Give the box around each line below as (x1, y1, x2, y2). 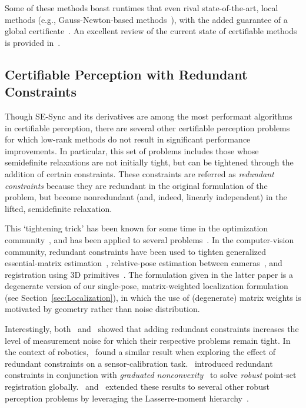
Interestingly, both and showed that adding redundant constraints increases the (5, 323, 299, 335)
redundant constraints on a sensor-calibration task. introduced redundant (5, 357, 273, 369)
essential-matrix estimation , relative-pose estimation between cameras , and (5, 257, 282, 269)
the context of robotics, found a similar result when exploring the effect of (5, 346, 276, 358)
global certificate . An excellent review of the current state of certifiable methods (5, 25, 297, 37)
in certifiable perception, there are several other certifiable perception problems (5, 121, 290, 134)
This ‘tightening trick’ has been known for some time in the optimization (5, 222, 268, 234)
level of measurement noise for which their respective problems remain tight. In (5, 334, 291, 346)
